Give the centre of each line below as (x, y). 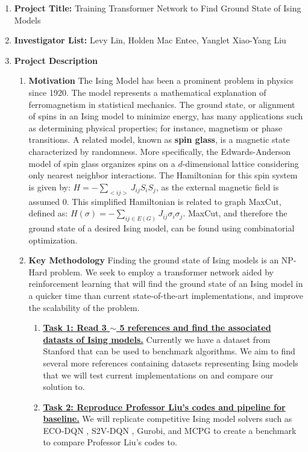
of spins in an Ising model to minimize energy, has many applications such (166, 116)
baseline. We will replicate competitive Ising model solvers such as (168, 419)
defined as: (48, 213)
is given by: (49, 187)
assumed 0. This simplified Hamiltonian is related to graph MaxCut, (155, 201)
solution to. (64, 387)
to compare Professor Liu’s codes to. (110, 442)
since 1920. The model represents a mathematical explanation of (147, 92)
